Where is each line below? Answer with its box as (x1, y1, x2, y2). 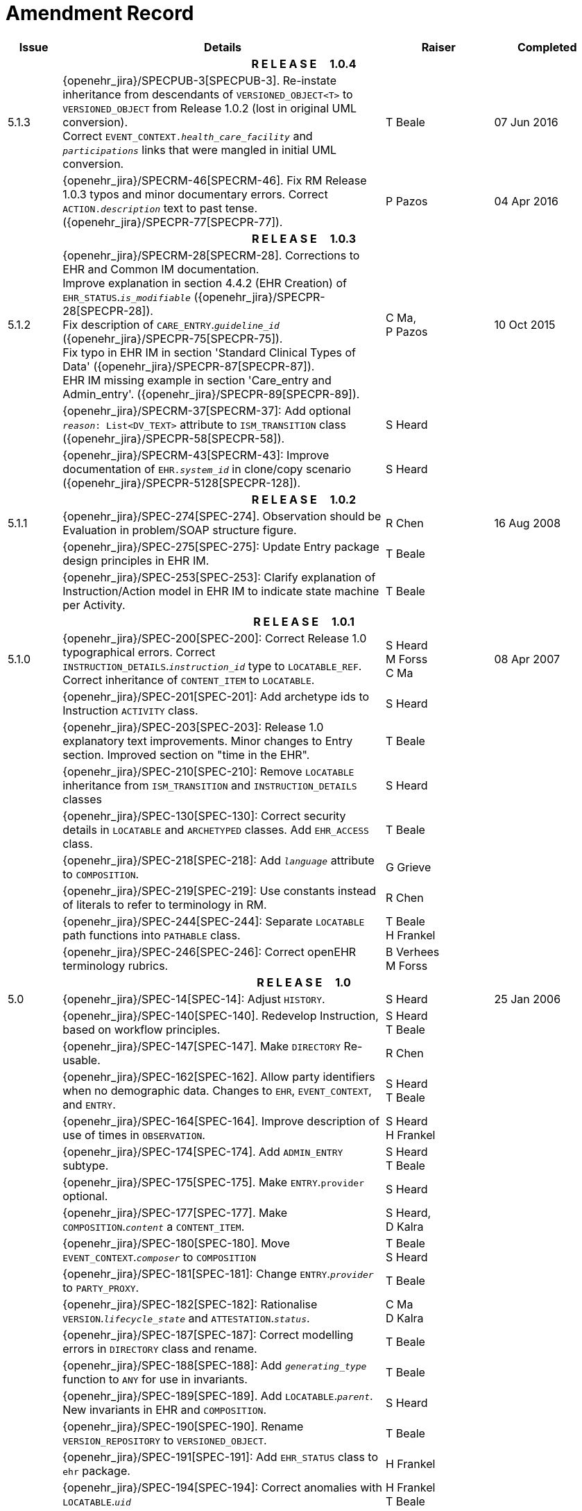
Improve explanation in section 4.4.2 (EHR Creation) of (62, 275, 347, 290)
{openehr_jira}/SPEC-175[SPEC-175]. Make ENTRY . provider (62, 1175, 365, 1189)
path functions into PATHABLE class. (62, 928, 241, 942)
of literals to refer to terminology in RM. (62, 897, 267, 912)
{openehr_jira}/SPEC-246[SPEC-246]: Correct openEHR (62, 944, 357, 959)
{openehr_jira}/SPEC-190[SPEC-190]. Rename (62, 1419, 304, 1433)
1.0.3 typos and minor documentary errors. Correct (62, 187, 328, 201)
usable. (62, 1052, 101, 1067)
